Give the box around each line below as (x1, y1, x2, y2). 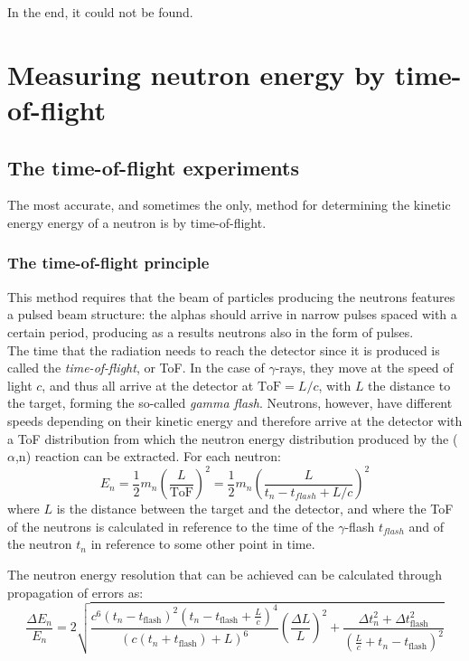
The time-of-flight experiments (7, 153, 299, 181)
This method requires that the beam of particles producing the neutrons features (7, 287, 455, 306)
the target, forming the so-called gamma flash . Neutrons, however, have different (7, 393, 453, 412)
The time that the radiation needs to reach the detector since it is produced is (7, 340, 440, 359)
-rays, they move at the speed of (275, 358, 454, 377)
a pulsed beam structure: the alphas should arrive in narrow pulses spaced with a (7, 305, 457, 324)
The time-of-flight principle (7, 251, 210, 274)
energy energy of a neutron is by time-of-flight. (7, 212, 267, 231)
